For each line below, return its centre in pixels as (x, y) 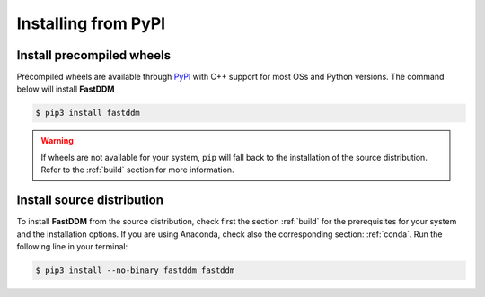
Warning (57, 141)
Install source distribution (90, 201)
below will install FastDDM (66, 89)
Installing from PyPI (91, 23)
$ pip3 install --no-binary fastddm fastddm (135, 270)
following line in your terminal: (72, 246)
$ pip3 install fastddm (88, 113)
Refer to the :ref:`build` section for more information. (137, 170)
